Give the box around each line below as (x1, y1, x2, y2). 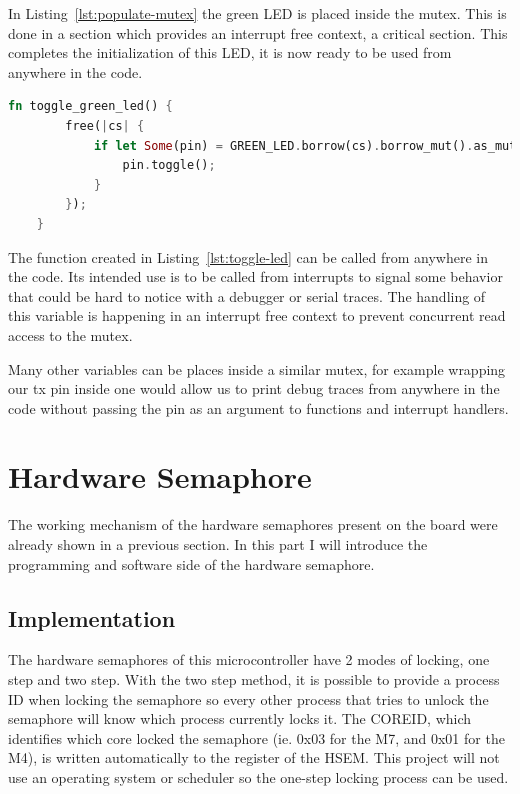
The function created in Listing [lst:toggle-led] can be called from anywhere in (8, 246, 488, 267)
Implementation (8, 602, 176, 633)
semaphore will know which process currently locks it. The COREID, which (8, 708, 472, 729)
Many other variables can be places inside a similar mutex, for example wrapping (8, 358, 506, 379)
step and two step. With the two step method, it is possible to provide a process (8, 668, 500, 689)
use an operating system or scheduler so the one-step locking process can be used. (8, 766, 509, 787)
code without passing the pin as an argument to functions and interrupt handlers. (8, 397, 509, 418)
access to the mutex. (8, 324, 133, 345)
